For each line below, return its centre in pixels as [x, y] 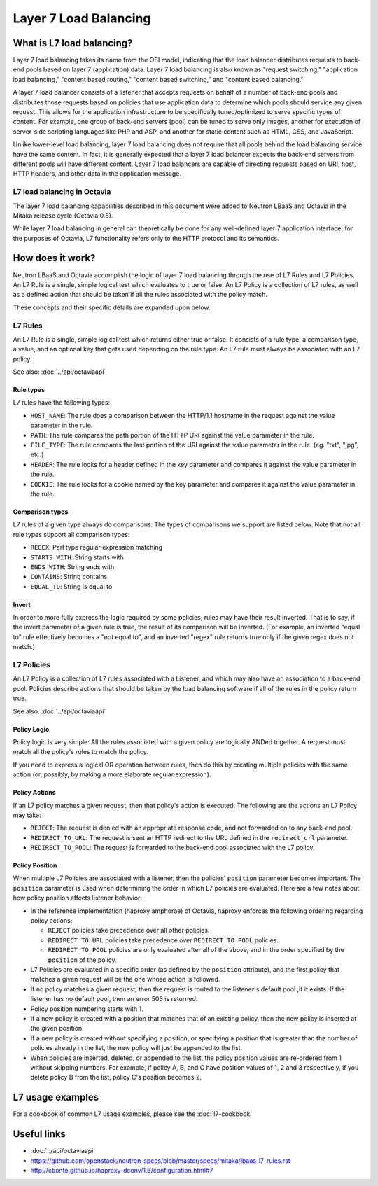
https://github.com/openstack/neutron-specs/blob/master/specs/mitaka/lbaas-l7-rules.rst [160, 1160]
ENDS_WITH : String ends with [72, 566]
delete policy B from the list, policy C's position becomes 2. [116, 1077]
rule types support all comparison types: [71, 534]
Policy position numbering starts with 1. [87, 1009]
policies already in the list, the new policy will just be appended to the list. [136, 1048]
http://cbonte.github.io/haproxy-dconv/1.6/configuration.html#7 [122, 1170]
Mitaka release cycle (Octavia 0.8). [63, 215]
